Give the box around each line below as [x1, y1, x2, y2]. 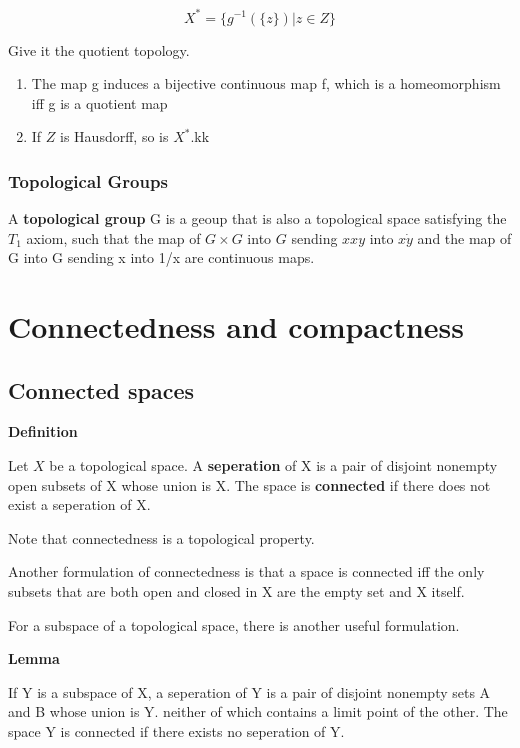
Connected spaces [8, 374, 195, 405]
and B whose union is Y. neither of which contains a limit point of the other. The [8, 701, 508, 722]
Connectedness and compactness [8, 306, 465, 347]
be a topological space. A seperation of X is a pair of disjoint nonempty [49, 455, 498, 476]
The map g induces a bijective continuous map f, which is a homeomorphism [31, 73, 501, 94]
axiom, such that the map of [26, 227, 201, 248]
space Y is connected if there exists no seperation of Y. [8, 720, 345, 741]
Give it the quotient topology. [8, 39, 190, 60]
